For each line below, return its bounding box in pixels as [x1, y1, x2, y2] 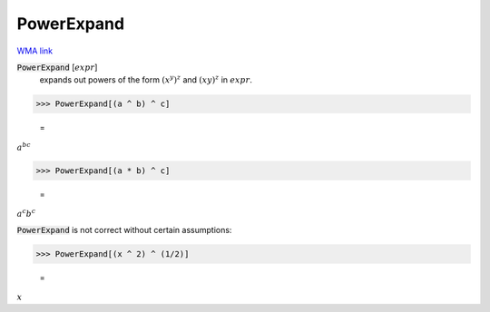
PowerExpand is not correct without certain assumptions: [16, 224, 232, 235]
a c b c [16, 207, 36, 219]
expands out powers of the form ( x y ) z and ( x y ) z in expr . [39, 73, 253, 85]
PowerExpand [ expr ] [16, 62, 98, 73]
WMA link [16, 45, 54, 56]
